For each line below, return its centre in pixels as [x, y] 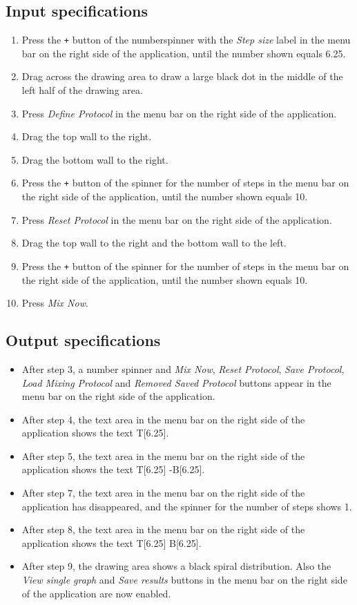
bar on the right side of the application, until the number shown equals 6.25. [184, 53]
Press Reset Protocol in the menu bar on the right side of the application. [177, 219]
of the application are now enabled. [96, 593]
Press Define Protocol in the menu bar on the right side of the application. [179, 113]
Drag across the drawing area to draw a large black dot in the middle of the [182, 76]
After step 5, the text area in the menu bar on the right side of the [163, 455]
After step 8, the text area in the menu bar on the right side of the [163, 529]
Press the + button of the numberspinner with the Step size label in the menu [186, 40]
